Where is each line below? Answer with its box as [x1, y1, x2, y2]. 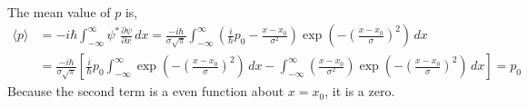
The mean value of [7, 2, 111, 21]
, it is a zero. [324, 82, 395, 101]
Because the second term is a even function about [7, 82, 284, 101]
